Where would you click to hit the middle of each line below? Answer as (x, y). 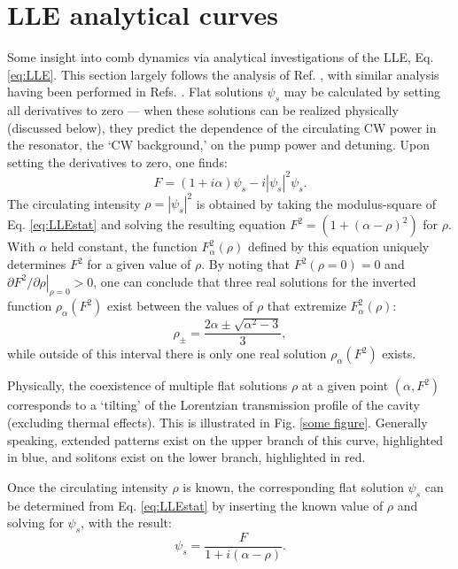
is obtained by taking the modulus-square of (316, 203)
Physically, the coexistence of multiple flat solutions (147, 385)
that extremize (307, 306)
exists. (399, 354)
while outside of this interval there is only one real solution (167, 354)
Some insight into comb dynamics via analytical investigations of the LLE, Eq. (221, 57)
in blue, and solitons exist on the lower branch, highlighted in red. (186, 457)
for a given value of (139, 264)
